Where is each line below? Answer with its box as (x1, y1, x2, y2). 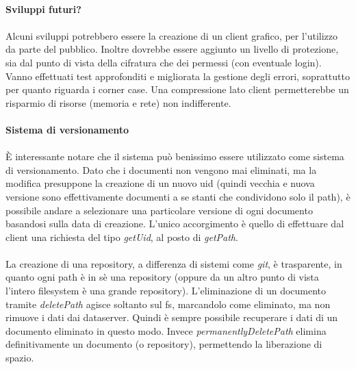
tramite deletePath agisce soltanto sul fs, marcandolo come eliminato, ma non (5, 296, 331, 311)
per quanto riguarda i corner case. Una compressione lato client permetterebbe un (5, 82, 349, 97)
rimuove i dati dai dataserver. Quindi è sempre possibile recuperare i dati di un (5, 310, 338, 325)
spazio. (5, 351, 34, 365)
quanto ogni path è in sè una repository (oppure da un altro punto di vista (5, 270, 319, 284)
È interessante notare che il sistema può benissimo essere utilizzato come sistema (5, 149, 344, 164)
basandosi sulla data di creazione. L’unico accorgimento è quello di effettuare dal (5, 216, 344, 231)
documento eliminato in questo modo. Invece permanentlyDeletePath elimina (5, 323, 327, 338)
